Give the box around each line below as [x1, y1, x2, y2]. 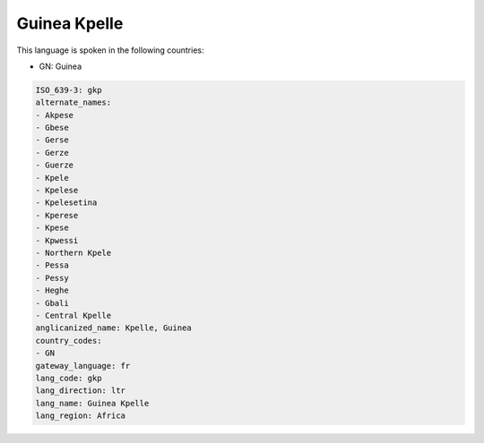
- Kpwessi [35, 235, 79, 245]
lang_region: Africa [35, 411, 125, 421]
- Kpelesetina [35, 198, 98, 208]
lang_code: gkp [35, 372, 102, 383]
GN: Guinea [39, 61, 82, 72]
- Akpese [35, 110, 74, 120]
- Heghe [35, 285, 69, 295]
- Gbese [35, 123, 69, 133]
